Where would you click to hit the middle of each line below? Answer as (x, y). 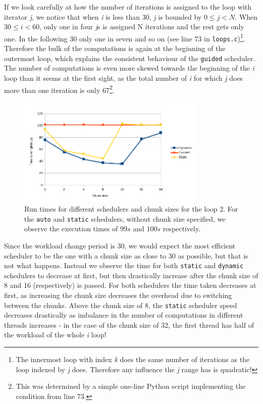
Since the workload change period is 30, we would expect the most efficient (120, 245)
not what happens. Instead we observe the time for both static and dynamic (124, 265)
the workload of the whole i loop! (55, 335)
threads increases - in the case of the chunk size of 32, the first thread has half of (129, 324)
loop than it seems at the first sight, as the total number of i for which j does (124, 78)
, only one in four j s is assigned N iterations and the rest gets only (142, 27)
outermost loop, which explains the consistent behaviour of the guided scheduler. (130, 58)
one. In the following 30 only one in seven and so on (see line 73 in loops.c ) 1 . (125, 37)
